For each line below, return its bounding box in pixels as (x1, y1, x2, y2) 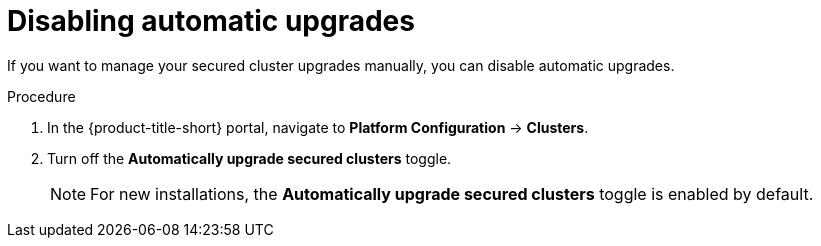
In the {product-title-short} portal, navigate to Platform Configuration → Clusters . (47, 118, 589, 136)
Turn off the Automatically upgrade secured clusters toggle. (47, 149, 452, 167)
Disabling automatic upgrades (7, 4, 415, 38)
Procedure (7, 87, 76, 105)
